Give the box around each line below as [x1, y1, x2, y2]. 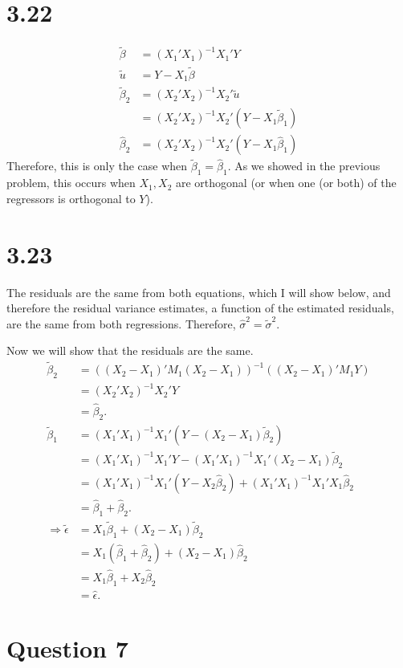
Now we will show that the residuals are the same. [6, 342, 254, 359]
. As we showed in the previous [227, 157, 381, 174]
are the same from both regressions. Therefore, [6, 315, 236, 332]
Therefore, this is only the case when [6, 157, 188, 174]
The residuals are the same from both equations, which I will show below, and [6, 283, 391, 300]
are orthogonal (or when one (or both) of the [175, 174, 397, 191]
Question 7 [6, 632, 128, 665]
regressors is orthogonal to [6, 189, 136, 206]
